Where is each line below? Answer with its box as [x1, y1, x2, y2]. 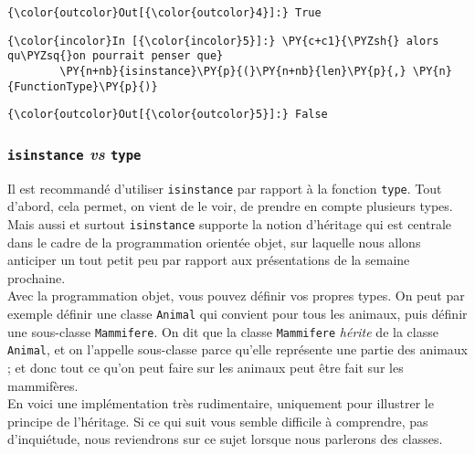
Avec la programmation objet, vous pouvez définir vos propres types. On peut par [7, 286, 465, 305]
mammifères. [7, 375, 79, 395]
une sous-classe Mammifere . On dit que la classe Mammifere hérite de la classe [7, 322, 438, 341]
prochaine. [7, 268, 66, 287]
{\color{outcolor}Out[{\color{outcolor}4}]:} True [7, 6, 322, 19]
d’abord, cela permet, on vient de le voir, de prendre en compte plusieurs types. [7, 196, 453, 216]
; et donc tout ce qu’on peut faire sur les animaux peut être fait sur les [7, 357, 404, 376]
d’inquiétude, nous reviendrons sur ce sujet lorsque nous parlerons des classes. [7, 429, 443, 449]
